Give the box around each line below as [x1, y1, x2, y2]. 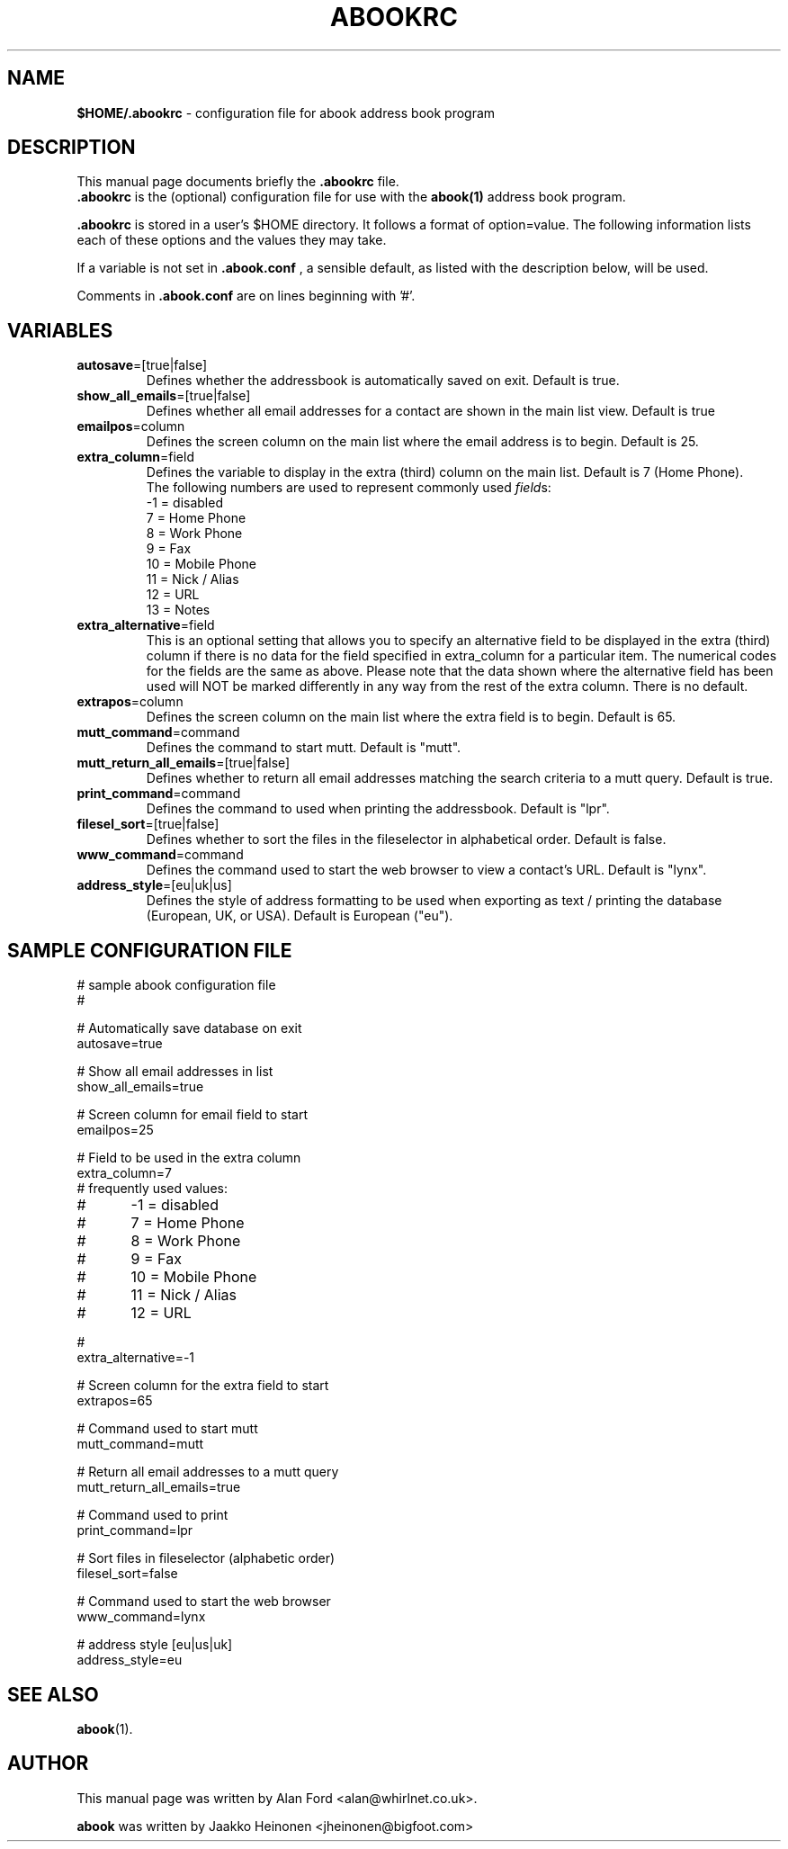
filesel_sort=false [76, 1566, 178, 1582]
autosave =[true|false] [76, 357, 208, 373]
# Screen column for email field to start [76, 1107, 309, 1123]
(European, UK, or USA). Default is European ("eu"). [146, 908, 453, 924]
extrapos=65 [76, 1393, 153, 1409]
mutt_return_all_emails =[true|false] [76, 755, 291, 771]
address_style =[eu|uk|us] [76, 877, 232, 893]
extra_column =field [76, 449, 194, 465]
